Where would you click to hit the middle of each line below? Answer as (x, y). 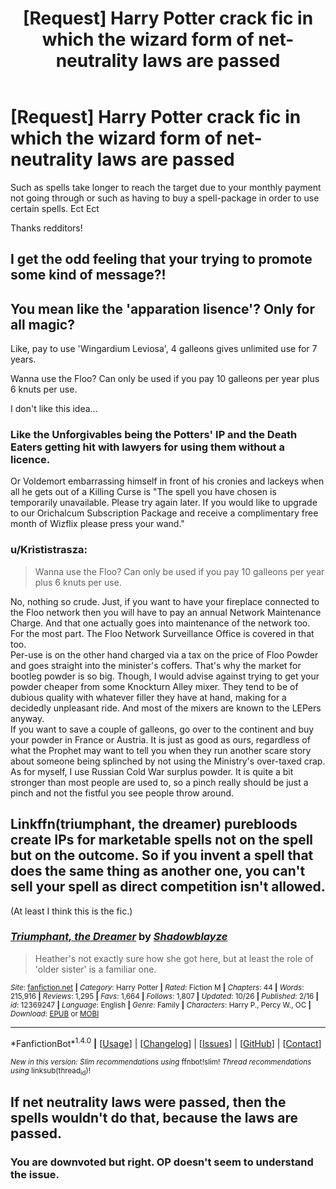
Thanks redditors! (46, 228)
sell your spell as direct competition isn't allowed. (168, 887)
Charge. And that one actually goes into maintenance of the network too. (160, 623)
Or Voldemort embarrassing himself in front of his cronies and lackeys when (167, 481)
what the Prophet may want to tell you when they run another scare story (161, 750)
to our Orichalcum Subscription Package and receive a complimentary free (164, 513)
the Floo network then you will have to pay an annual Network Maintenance (166, 612)
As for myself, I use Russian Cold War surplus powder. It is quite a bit (152, 771)
